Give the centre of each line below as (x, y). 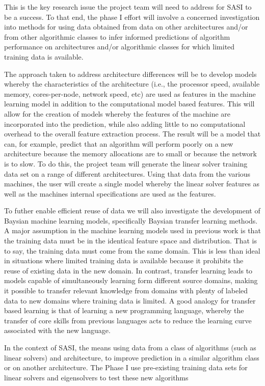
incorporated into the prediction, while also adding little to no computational (125, 123)
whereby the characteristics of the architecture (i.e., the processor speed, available (132, 84)
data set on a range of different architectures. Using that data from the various (127, 173)
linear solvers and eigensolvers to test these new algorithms (96, 377)
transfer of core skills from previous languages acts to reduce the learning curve (128, 320)
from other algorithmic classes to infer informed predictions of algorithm (117, 36)
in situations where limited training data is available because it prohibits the (124, 260)
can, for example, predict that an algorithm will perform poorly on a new (119, 143)
